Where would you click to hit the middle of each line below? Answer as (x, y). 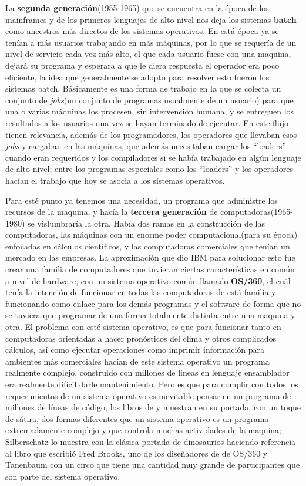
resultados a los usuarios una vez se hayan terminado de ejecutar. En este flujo (147, 122)
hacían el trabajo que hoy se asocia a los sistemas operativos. (115, 180)
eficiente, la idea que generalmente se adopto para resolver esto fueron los (137, 77)
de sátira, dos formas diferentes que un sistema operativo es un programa (137, 418)
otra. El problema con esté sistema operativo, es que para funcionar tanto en (143, 327)
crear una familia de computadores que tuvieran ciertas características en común (150, 269)
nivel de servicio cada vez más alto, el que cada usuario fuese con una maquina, (148, 54)
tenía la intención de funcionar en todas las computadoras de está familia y (141, 292)
